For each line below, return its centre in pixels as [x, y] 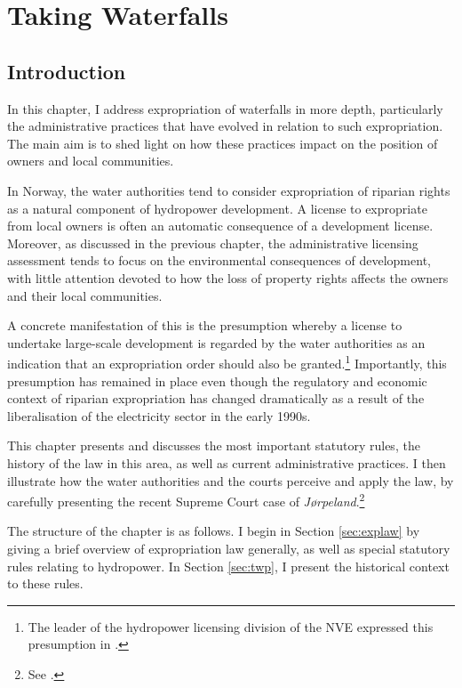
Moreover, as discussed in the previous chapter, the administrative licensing [213, 243]
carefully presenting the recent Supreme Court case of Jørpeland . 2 [186, 500]
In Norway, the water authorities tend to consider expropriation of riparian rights [229, 190]
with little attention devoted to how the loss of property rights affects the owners [228, 277]
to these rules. [45, 583]
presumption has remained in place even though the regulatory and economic [217, 380]
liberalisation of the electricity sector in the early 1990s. [159, 415]
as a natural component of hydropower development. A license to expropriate [217, 208]
